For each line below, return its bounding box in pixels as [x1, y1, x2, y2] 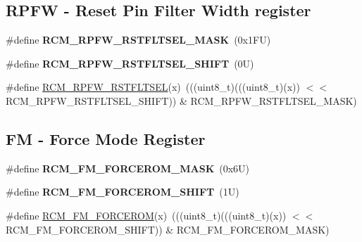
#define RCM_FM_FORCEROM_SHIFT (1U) [6, 184, 239, 199]
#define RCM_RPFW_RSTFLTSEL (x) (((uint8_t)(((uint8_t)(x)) [6, 79, 300, 94]
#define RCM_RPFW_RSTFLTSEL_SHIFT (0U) [6, 56, 254, 70]
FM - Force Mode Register [6, 127, 206, 149]
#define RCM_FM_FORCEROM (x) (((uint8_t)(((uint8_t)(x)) [6, 208, 287, 222]
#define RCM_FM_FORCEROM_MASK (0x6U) [6, 160, 250, 175]
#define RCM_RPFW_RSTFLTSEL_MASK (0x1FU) [6, 32, 271, 47]
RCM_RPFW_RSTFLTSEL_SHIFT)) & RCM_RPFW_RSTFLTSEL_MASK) [6, 93, 357, 108]
